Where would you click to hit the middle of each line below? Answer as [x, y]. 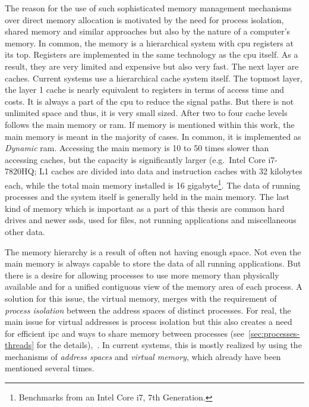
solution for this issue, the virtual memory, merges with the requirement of [141, 298]
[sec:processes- [274, 333]
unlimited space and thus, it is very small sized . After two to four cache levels [146, 113]
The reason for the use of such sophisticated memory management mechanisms [148, 8]
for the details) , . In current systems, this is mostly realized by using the [169, 345]
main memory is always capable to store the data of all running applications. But [153, 263]
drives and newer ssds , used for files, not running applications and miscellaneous [151, 220]
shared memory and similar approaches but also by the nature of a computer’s [148, 31]
